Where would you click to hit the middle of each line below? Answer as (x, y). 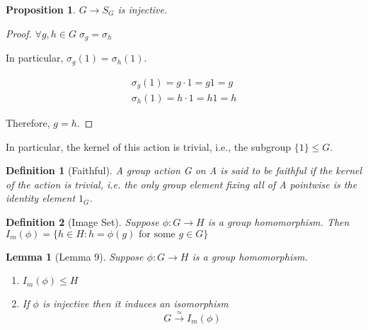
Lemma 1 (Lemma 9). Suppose (75, 256)
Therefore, (28, 123)
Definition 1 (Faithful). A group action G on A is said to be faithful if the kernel (184, 170)
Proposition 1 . (41, 9)
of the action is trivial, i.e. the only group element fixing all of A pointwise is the (182, 184)
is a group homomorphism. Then (278, 221)
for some (157, 234)
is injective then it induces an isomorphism (135, 303)
